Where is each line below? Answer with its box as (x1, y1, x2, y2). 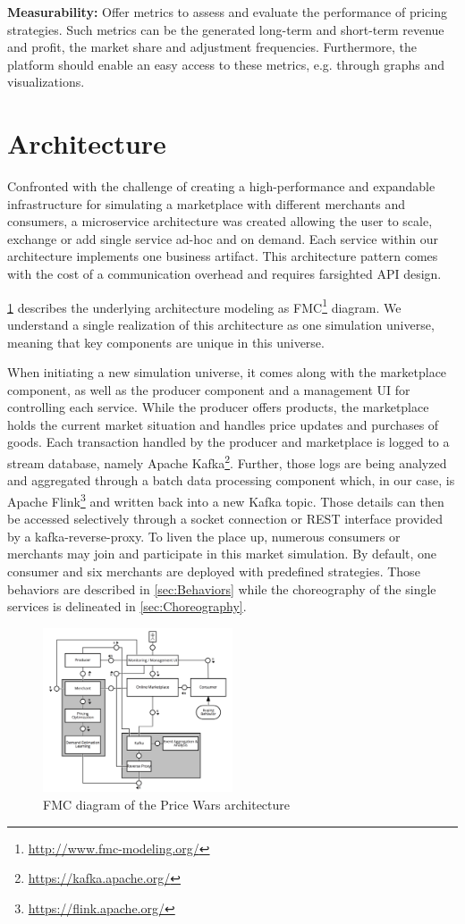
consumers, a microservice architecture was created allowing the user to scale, (7, 212, 433, 231)
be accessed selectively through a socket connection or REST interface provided (7, 509, 443, 528)
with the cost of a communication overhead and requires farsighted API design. (7, 265, 442, 283)
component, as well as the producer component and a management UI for (7, 380, 410, 399)
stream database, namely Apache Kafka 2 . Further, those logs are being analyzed (7, 451, 447, 472)
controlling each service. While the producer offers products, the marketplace (7, 398, 429, 416)
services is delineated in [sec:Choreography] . (7, 597, 247, 616)
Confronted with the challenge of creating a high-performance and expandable (7, 177, 435, 196)
